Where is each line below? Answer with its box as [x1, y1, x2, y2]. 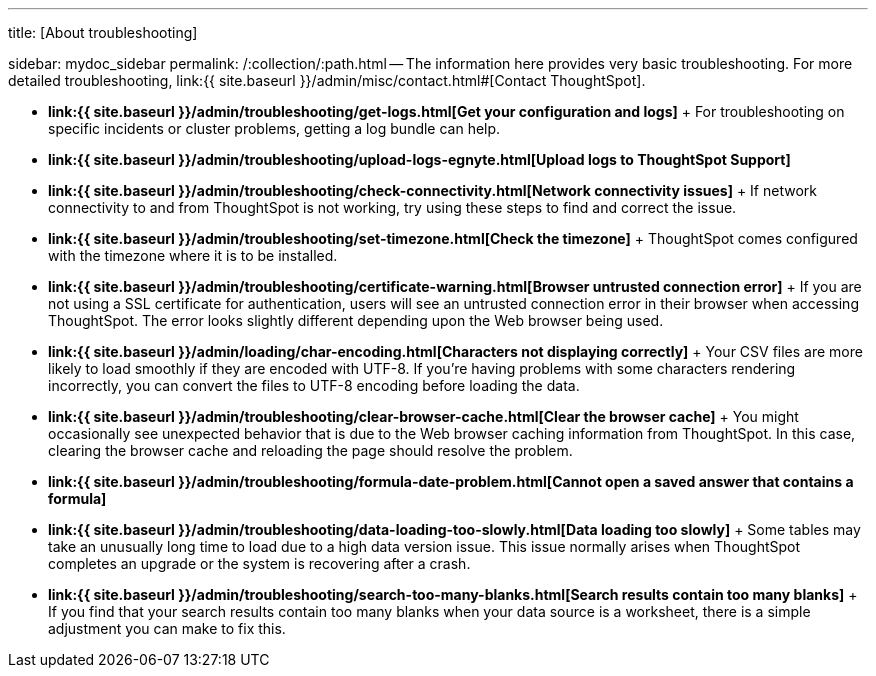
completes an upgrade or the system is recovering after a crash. [48, 555, 471, 572]
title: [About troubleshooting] [8, 24, 198, 41]
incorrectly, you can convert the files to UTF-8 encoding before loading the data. [48, 377, 580, 394]
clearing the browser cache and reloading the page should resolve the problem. [48, 442, 573, 459]
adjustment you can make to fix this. [48, 620, 286, 637]
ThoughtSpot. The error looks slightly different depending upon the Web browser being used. [48, 312, 664, 329]
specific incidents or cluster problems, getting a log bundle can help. [48, 120, 501, 137]
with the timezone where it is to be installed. [48, 247, 338, 264]
